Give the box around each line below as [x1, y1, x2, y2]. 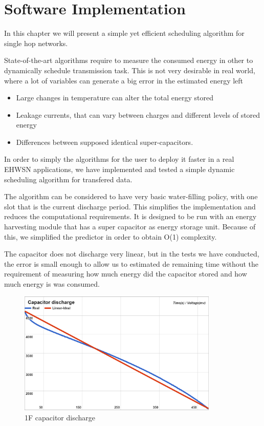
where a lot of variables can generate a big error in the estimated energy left [4, 75, 244, 86]
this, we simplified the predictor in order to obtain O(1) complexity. [4, 231, 217, 242]
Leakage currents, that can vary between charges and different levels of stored [16, 109, 260, 120]
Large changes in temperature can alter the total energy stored [16, 92, 213, 103]
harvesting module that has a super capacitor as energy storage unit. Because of [4, 221, 256, 232]
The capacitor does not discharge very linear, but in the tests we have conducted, [4, 248, 259, 259]
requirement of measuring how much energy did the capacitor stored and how [4, 268, 247, 279]
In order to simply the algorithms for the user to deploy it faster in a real [4, 154, 234, 164]
